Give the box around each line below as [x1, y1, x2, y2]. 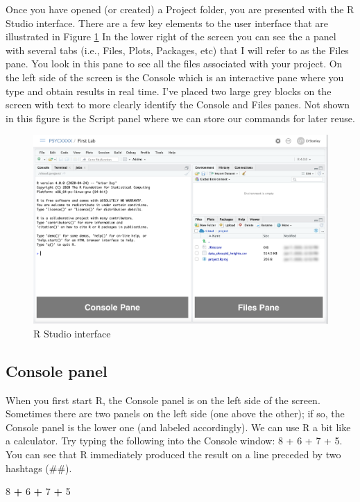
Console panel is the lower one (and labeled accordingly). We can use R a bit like [6, 419, 351, 434]
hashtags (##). [6, 460, 72, 475]
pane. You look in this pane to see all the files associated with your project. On [6, 56, 343, 71]
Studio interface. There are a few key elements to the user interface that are [6, 15, 329, 30]
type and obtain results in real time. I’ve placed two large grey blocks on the [6, 83, 332, 98]
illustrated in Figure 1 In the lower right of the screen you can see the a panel [6, 29, 336, 44]
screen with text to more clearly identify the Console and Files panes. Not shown [6, 97, 350, 112]
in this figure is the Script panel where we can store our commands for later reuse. [6, 110, 355, 125]
